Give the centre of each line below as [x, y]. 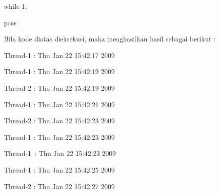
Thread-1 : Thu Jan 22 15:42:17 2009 [59, 55]
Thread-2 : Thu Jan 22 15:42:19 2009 [59, 87]
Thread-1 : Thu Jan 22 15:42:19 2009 [59, 71]
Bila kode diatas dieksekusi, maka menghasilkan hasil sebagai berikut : [110, 39]
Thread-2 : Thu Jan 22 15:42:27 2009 [59, 186]
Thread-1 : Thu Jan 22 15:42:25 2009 [59, 169]
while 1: [16, 6]
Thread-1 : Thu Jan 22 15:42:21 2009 [59, 104]
